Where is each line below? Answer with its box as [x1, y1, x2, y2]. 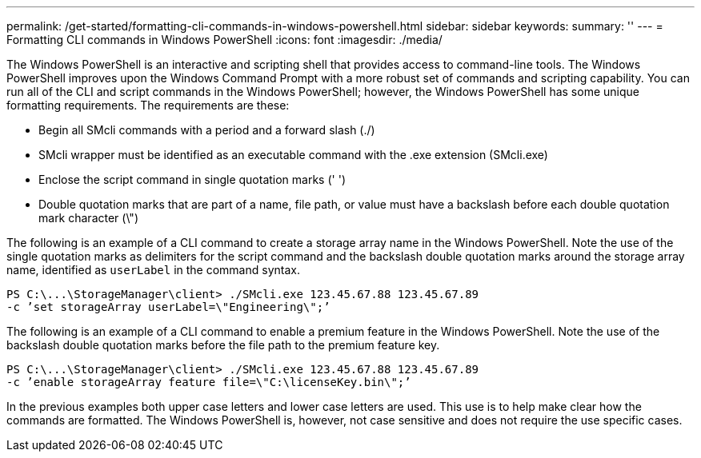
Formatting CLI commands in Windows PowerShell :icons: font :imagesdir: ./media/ [6, 33, 443, 46]
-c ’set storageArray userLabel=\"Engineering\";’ [6, 301, 330, 313]
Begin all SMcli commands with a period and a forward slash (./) [38, 123, 375, 137]
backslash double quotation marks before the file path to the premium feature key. [6, 338, 440, 352]
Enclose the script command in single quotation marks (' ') [38, 173, 346, 186]
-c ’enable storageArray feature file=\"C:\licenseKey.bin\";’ [6, 376, 411, 388]
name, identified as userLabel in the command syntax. [6, 263, 300, 277]
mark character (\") [38, 211, 138, 225]
